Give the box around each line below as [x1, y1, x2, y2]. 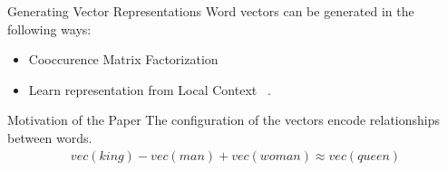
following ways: [7, 19, 92, 38]
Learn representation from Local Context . [28, 80, 271, 99]
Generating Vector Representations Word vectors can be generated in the [7, 2, 414, 20]
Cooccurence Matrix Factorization [28, 50, 219, 69]
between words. [7, 128, 92, 147]
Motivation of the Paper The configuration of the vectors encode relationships [7, 110, 441, 129]
